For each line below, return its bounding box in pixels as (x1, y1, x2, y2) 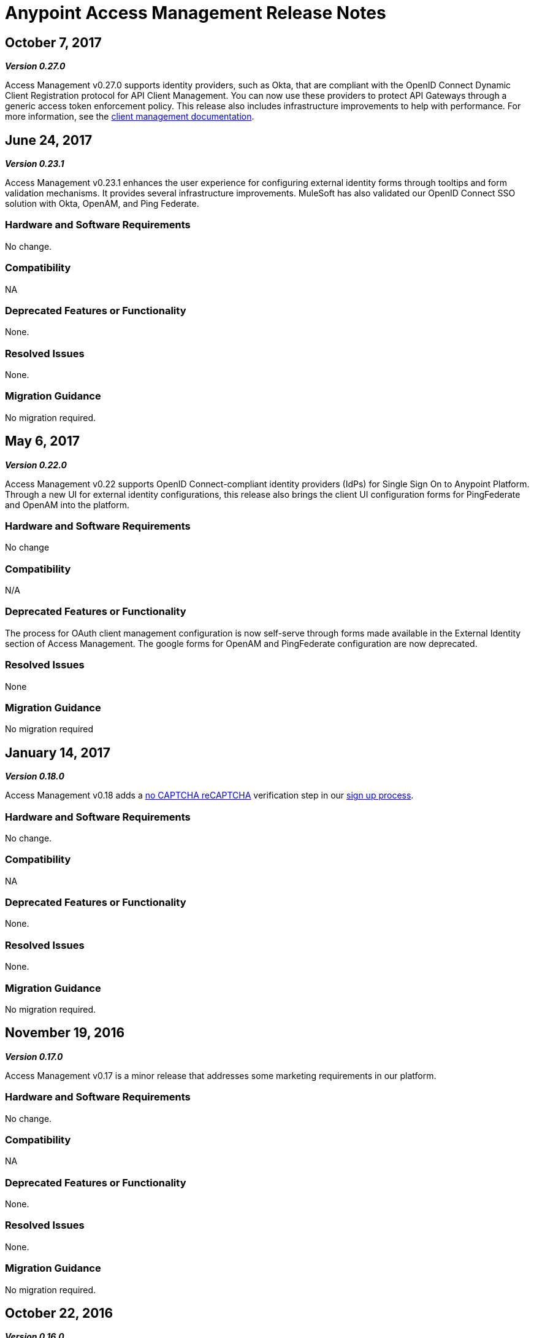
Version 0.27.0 (5, 61, 66, 72)
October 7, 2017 (5, 34, 102, 50)
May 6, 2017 (5, 433, 80, 449)
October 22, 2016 (5, 1305, 113, 1321)
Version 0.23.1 (5, 158, 64, 169)
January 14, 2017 (5, 744, 110, 760)
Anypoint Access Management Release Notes (5, 2, 386, 23)
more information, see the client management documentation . (5, 111, 254, 122)
